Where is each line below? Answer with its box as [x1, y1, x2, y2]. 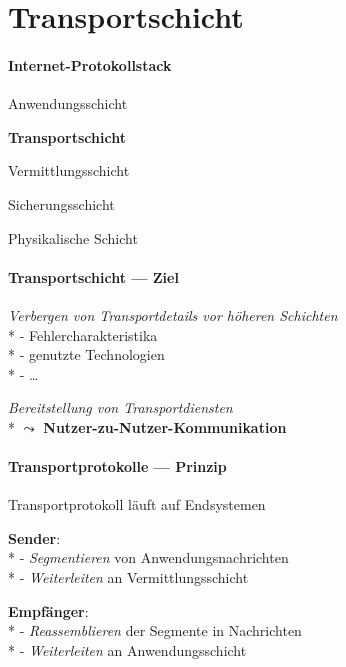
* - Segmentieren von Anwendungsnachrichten [8, 547, 289, 568]
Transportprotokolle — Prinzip [8, 456, 227, 477]
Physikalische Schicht [8, 227, 138, 248]
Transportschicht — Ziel [8, 266, 179, 287]
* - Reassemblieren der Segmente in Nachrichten [8, 620, 302, 641]
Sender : [8, 527, 61, 548]
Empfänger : [8, 600, 89, 621]
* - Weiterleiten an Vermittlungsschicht [8, 567, 249, 588]
